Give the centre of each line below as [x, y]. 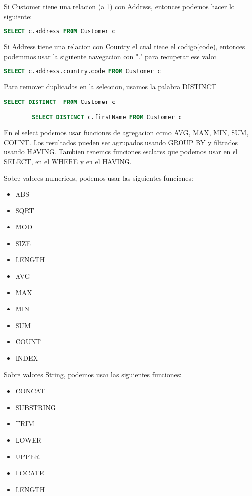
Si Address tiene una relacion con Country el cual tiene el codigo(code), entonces [125, 47]
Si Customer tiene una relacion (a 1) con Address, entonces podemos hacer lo [119, 6]
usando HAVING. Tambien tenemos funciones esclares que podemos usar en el [121, 152]
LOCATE [30, 473]
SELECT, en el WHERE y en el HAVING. [68, 161]
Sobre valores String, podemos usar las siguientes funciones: [93, 374]
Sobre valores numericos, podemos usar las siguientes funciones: [99, 177]
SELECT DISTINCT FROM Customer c [60, 102]
